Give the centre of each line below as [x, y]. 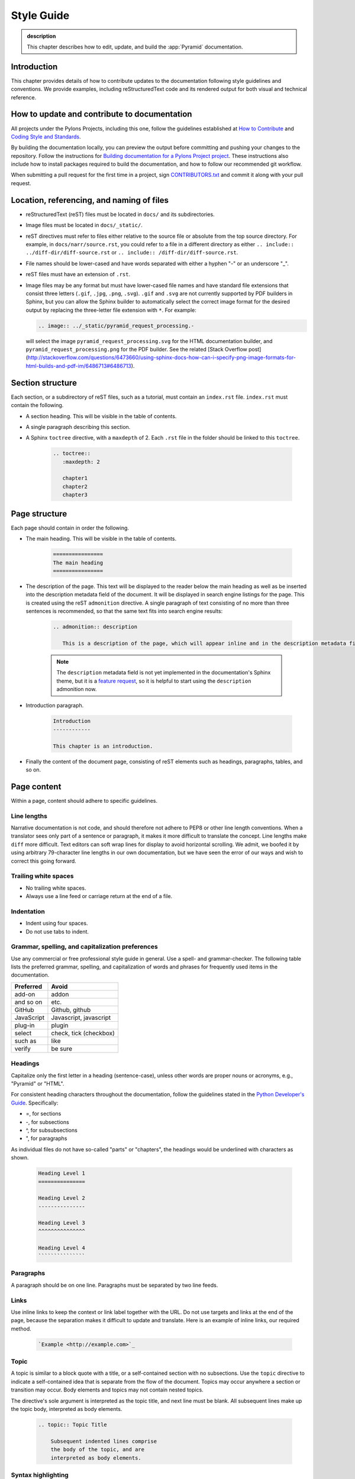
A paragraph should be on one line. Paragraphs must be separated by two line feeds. [114, 1285]
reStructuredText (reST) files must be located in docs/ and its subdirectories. [120, 214]
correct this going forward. [43, 861]
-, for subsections [47, 1122]
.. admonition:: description [95, 627]
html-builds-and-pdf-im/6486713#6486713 [78, 366]
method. [21, 1329]
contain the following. [37, 405]
